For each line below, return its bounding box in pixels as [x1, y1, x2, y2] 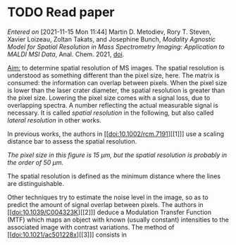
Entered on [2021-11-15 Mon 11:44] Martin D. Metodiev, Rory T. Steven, [7, 27, 211, 36]
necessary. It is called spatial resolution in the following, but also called [7, 108, 214, 117]
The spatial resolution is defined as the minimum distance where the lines [7, 172, 221, 180]
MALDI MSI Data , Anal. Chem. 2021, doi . [7, 50, 125, 58]
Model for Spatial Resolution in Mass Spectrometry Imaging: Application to [7, 42, 225, 51]
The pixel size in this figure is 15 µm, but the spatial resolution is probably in [7, 151, 228, 159]
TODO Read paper [7, 4, 115, 20]
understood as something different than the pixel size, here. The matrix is [7, 71, 220, 80]
